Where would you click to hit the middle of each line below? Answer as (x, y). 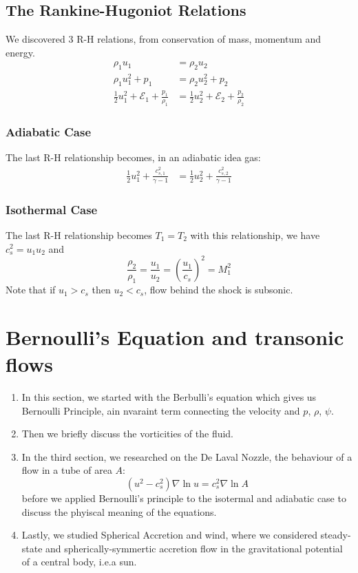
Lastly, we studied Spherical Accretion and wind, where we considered (169, 535)
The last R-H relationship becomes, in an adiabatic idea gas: (133, 157)
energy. (20, 52)
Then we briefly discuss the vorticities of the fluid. (128, 434)
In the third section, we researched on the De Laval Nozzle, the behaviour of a (187, 456)
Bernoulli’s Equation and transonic (175, 336)
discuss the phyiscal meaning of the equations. (119, 511)
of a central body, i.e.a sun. (79, 562)
